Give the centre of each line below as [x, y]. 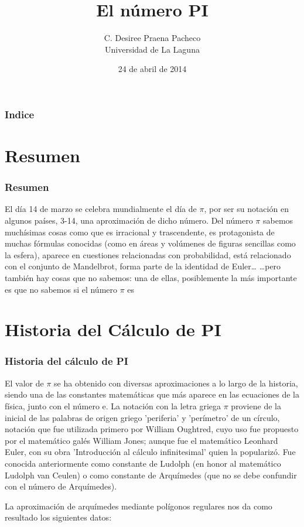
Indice [20, 114]
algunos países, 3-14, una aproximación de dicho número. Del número [129, 220]
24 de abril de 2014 [152, 69]
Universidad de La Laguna [152, 49]
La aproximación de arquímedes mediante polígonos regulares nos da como [139, 506]
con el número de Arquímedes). [61, 486]
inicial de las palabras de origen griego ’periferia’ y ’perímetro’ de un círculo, [142, 417]
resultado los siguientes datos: [58, 517]
